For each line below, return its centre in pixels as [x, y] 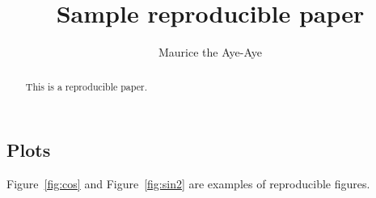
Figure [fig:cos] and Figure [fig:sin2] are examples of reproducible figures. [188, 183]
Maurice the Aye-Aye [210, 52]
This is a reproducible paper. [87, 86]
